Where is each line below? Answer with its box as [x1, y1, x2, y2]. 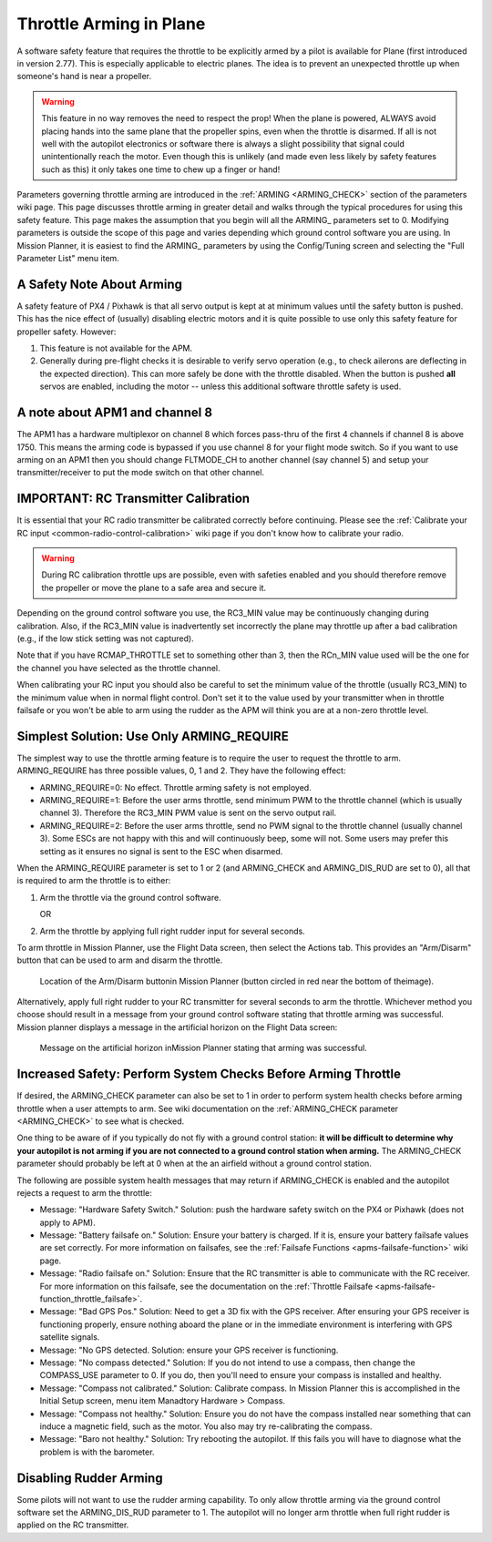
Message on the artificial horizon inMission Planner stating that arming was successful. [39, 1043, 368, 1054]
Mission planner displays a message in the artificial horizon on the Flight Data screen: [16, 1021, 338, 1033]
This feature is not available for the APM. [39, 342, 193, 354]
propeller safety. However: [16, 326, 117, 337]
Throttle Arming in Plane [16, 14, 206, 34]
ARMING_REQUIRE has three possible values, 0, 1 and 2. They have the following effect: [16, 765, 346, 776]
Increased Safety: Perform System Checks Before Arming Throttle [16, 1067, 401, 1082]
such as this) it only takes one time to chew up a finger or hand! [41, 164, 281, 175]
